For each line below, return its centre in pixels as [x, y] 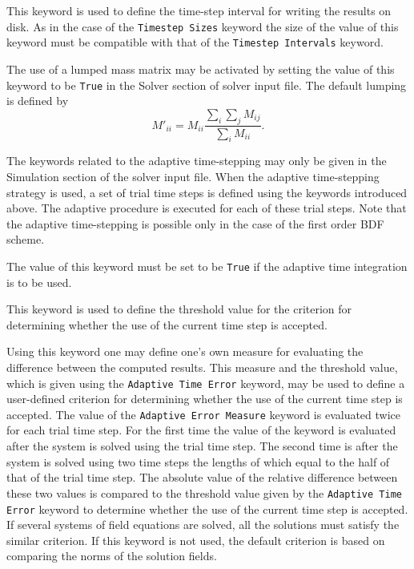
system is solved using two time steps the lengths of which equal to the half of [198, 461]
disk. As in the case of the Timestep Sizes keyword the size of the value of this [203, 26]
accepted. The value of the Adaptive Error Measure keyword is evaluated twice [204, 414]
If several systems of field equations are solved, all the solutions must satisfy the [203, 525]
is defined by [38, 101]
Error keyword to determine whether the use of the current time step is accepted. [207, 508]
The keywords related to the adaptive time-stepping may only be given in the [197, 161]
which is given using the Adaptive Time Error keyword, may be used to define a [206, 383]
